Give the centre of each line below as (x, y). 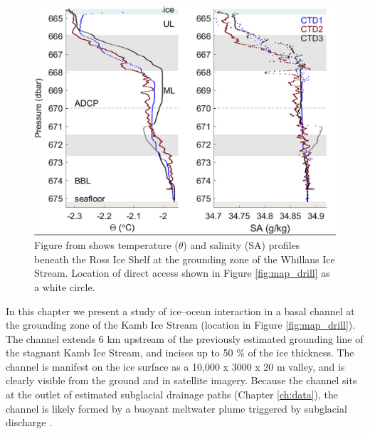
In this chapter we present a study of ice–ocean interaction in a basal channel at (180, 311)
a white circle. (65, 286)
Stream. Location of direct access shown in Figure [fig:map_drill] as (182, 273)
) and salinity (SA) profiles (242, 245)
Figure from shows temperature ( (106, 245)
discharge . (29, 422)
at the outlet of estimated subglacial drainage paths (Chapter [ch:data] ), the (172, 395)
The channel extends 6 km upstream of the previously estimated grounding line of (185, 338)
